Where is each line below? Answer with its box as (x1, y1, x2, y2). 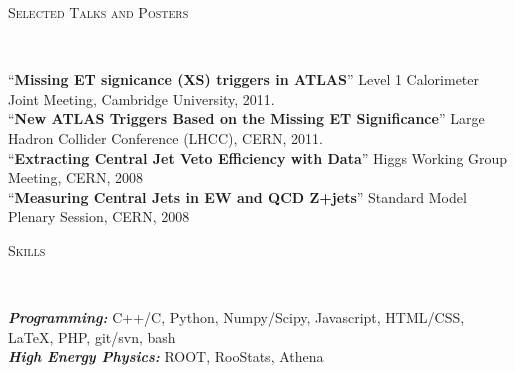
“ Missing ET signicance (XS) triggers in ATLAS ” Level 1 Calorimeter (8, 69, 480, 90)
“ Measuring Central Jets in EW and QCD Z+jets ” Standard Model (8, 186, 467, 207)
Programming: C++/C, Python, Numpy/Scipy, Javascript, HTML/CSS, (8, 307, 465, 328)
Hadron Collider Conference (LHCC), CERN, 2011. (8, 127, 323, 148)
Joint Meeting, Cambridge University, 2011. (8, 88, 275, 109)
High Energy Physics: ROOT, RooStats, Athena (8, 346, 324, 367)
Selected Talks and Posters (8, 2, 189, 22)
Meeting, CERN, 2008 (8, 167, 143, 188)
